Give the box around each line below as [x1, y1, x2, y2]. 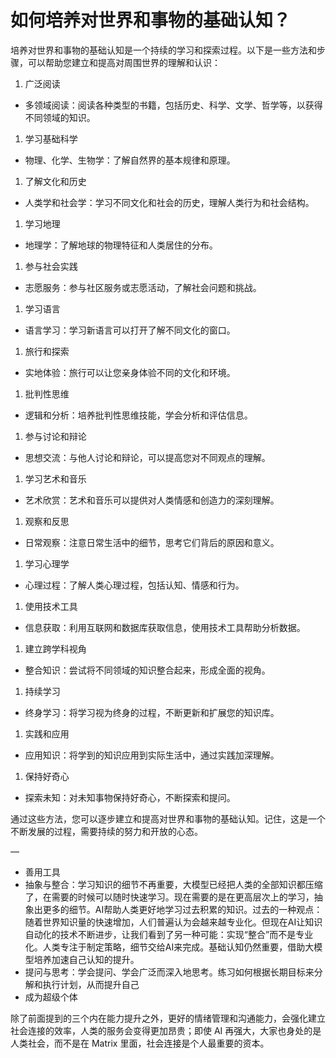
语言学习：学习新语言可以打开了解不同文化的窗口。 [24, 324, 236, 336]
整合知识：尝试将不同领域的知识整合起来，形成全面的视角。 [24, 664, 271, 676]
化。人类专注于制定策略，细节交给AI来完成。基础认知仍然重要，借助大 [24, 941, 315, 953]
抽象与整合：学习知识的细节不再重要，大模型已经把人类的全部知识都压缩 [24, 878, 323, 890]
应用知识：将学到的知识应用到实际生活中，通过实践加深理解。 [24, 749, 280, 761]
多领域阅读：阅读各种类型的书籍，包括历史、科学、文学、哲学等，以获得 [24, 99, 323, 111]
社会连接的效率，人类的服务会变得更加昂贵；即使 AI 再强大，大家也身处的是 [10, 1024, 322, 1036]
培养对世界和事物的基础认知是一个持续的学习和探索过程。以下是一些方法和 [10, 44, 317, 56]
